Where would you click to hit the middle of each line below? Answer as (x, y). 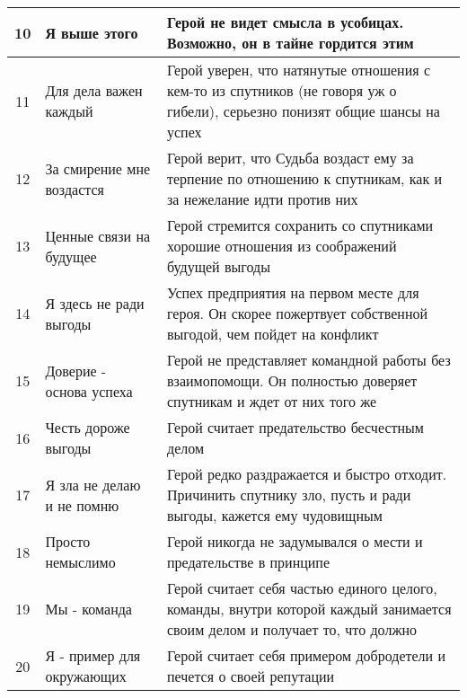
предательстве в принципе (249, 562)
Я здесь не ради (95, 303)
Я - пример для (93, 655)
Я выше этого (92, 32)
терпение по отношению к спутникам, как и (305, 178)
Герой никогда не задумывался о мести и (295, 541)
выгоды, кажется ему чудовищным (275, 515)
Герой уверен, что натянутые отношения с (299, 70)
